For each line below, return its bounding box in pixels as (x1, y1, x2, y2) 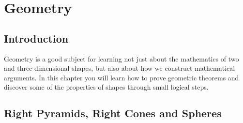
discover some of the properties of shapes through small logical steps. (4, 82, 209, 92)
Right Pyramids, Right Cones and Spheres (4, 106, 222, 121)
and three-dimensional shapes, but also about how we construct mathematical (4, 63, 235, 73)
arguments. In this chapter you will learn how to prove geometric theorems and (4, 72, 239, 82)
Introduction (4, 31, 69, 46)
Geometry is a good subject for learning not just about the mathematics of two (4, 53, 239, 63)
